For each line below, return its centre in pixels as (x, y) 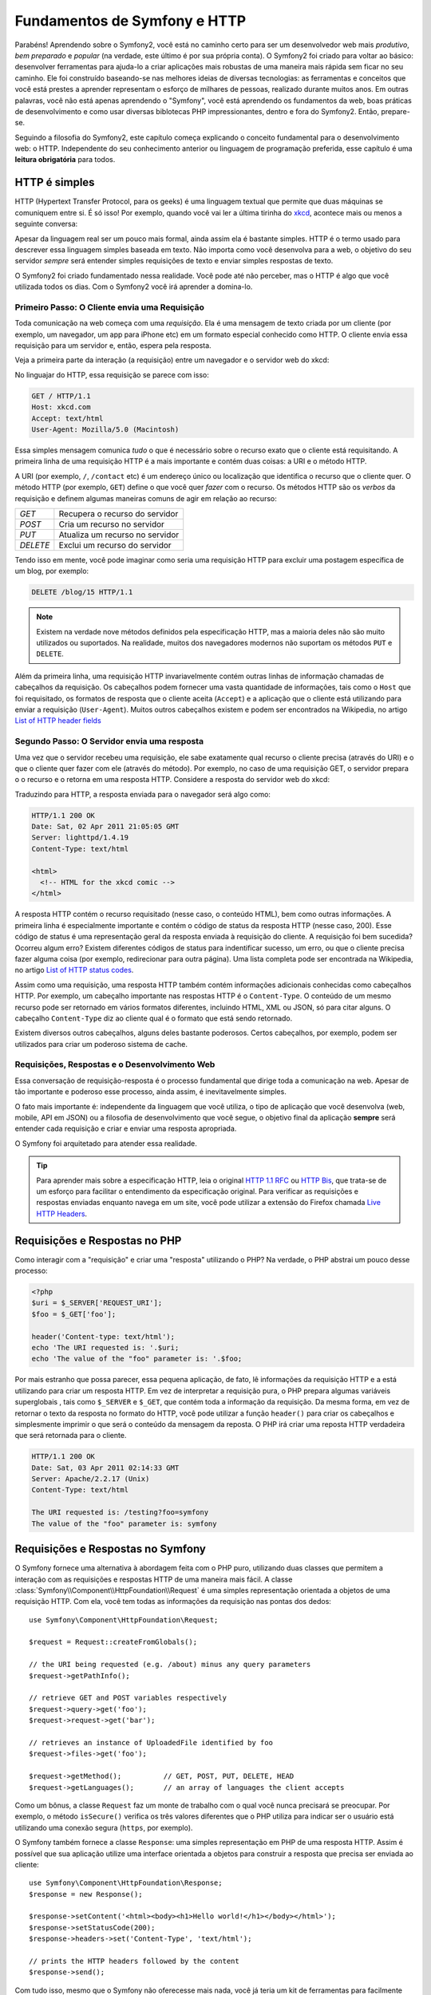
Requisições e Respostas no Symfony (111, 1549)
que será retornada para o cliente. (71, 1436)
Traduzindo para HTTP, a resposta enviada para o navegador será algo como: (143, 794)
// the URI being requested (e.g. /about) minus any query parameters (170, 1665)
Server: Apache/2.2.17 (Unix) (91, 1479)
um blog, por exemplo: (52, 571)
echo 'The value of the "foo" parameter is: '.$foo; (137, 1359)
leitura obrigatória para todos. (65, 160)
